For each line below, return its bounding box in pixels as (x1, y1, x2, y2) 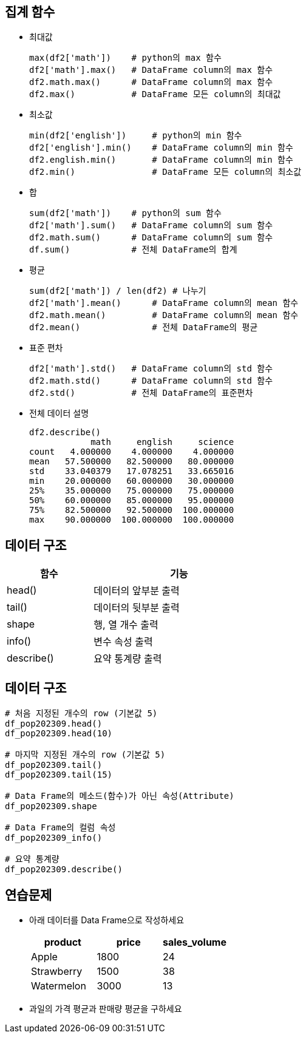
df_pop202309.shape (5, 801, 97, 812)
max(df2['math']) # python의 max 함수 (29, 53, 222, 63)
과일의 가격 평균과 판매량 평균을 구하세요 (29, 1003, 182, 1014)
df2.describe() (29, 427, 101, 438)
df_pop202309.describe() (5, 864, 123, 875)
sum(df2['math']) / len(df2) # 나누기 (29, 286, 206, 296)
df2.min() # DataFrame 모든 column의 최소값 (29, 167, 302, 177)
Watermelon (31, 979, 86, 992)
